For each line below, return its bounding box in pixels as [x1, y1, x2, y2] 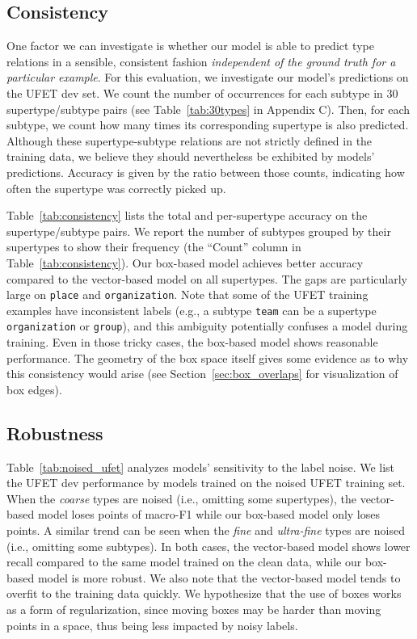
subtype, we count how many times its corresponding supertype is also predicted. [6, 116, 409, 133]
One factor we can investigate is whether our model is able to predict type [6, 37, 374, 54]
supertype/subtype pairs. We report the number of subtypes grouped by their [6, 222, 391, 239]
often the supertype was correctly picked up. [6, 179, 226, 196]
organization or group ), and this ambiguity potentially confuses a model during [6, 317, 408, 334]
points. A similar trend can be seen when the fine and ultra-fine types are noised [6, 522, 405, 539]
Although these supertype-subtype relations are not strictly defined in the [6, 132, 373, 149]
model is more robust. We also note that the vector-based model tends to [37, 569, 401, 586]
